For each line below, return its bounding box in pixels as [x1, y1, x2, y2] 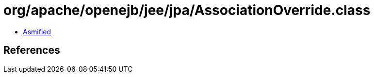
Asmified [23, 27, 51, 36]
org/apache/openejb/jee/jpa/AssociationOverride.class [3, 2, 371, 18]
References [3, 44, 60, 57]
